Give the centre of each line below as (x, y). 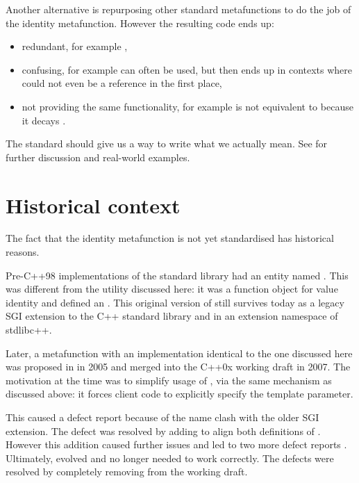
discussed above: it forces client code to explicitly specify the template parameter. (179, 394)
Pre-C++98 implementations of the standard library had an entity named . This (177, 275)
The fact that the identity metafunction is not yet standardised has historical (170, 238)
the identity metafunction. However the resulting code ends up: (140, 23)
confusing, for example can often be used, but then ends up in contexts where (187, 69)
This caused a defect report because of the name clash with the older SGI (162, 417)
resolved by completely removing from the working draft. (127, 472)
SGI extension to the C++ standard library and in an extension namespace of (172, 316)
